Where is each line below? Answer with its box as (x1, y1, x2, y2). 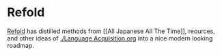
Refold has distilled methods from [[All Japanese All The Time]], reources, (7, 27, 215, 35)
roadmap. (7, 41, 34, 49)
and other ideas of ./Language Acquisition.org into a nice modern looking (7, 34, 213, 42)
